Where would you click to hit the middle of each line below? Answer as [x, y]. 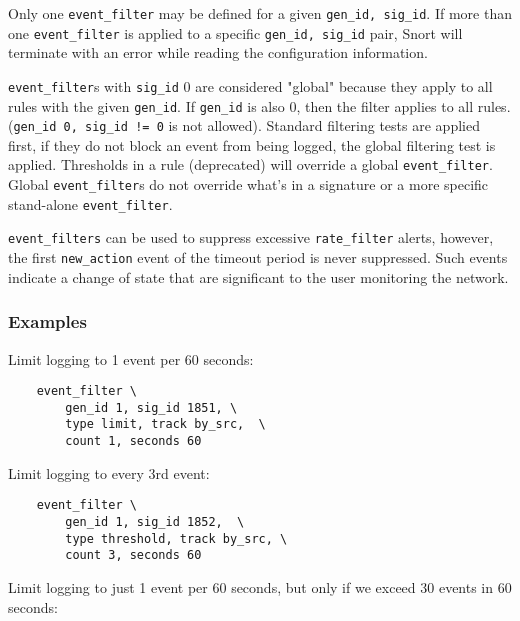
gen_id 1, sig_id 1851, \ [151, 407]
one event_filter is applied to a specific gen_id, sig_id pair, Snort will [235, 32]
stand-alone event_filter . [90, 203]
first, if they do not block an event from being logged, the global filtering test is [252, 144]
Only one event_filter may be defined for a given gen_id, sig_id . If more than [260, 13]
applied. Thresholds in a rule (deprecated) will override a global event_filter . [250, 164]
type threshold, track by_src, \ [176, 538]
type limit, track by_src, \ [165, 424]
